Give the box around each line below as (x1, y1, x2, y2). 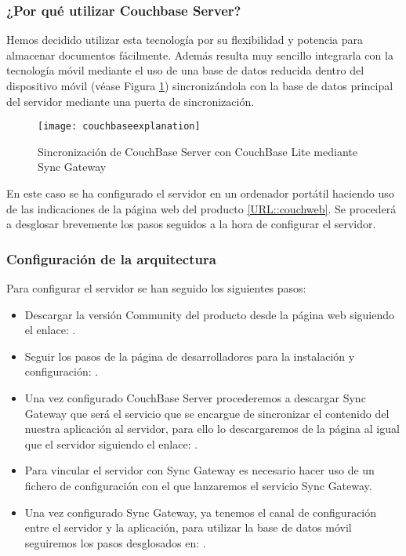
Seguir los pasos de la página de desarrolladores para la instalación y (24, 347, 355, 364)
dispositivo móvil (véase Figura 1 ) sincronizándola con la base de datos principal (6, 78, 393, 93)
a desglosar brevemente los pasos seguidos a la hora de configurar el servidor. (6, 216, 376, 232)
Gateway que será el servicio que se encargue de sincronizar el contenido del (24, 405, 390, 421)
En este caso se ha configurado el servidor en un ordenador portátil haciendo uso (6, 185, 394, 202)
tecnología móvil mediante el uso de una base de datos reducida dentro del (6, 62, 364, 78)
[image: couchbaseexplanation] (38, 121, 201, 133)
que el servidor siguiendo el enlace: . (24, 435, 198, 452)
